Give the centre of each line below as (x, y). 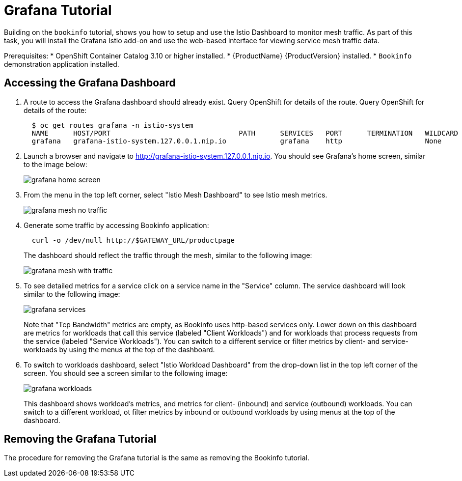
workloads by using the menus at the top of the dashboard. (119, 349)
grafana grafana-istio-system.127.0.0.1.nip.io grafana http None (237, 141)
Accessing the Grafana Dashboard (90, 83)
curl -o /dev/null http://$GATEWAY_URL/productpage (133, 240)
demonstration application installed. (62, 64)
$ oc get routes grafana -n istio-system (112, 125)
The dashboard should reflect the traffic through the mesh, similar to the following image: (168, 255)
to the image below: (55, 164)
